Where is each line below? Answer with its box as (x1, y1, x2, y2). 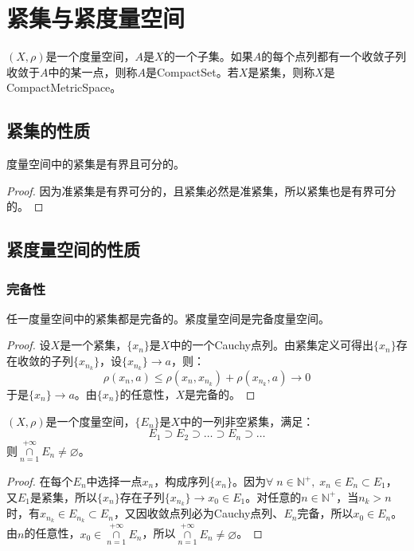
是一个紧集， (60, 337, 127, 353)
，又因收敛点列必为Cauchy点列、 (113, 505, 284, 521)
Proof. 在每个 (6, 473, 73, 490)
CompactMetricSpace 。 (6, 79, 122, 96)
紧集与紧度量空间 (6, 2, 186, 34)
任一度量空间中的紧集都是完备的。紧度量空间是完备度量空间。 (6, 309, 330, 326)
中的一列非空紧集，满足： (180, 412, 314, 429)
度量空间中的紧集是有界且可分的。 (6, 155, 185, 172)
